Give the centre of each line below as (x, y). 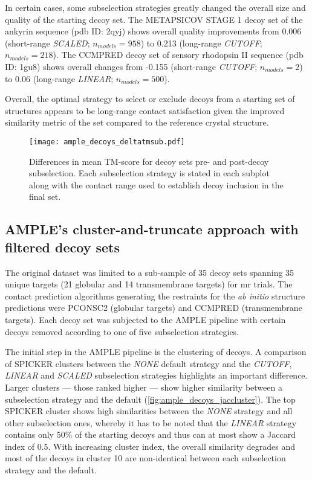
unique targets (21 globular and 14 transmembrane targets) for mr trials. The (149, 284)
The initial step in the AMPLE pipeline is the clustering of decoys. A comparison (156, 352)
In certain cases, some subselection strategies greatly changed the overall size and (155, 7)
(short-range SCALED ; (47, 43)
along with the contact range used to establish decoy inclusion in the (156, 184)
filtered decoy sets (62, 247)
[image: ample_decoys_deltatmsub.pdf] (107, 142)
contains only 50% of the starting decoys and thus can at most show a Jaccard (150, 434)
